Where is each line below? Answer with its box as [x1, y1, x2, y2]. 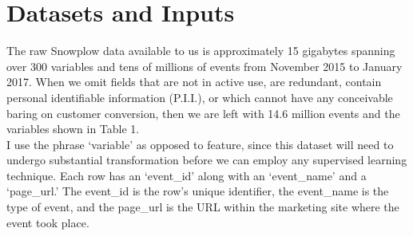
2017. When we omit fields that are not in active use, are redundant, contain [6, 73, 382, 90]
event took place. [6, 214, 89, 230]
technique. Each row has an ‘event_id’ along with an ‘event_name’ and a [6, 167, 367, 183]
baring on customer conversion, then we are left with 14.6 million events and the [6, 104, 400, 121]
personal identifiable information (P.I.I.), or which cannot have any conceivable [6, 88, 393, 105]
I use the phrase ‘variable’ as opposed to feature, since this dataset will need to [6, 136, 394, 152]
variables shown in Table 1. [6, 120, 140, 137]
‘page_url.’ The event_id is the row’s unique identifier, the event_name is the [6, 183, 389, 199]
